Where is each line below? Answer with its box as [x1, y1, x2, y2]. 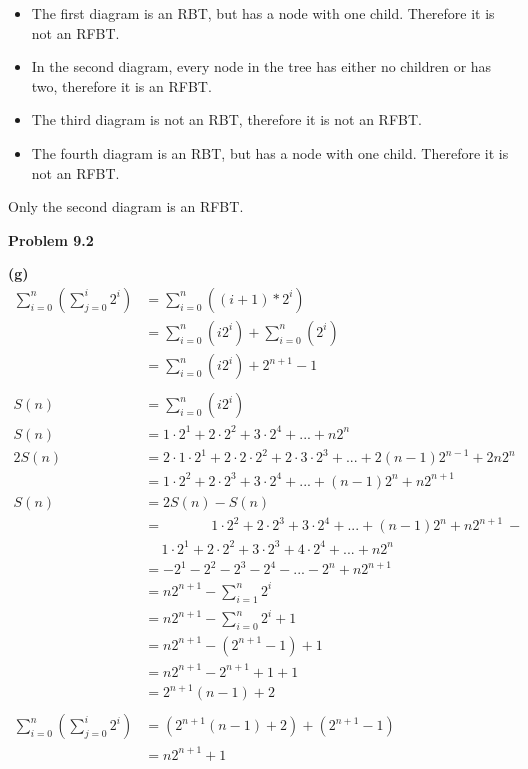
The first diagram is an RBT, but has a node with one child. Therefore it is [31, 3, 495, 23]
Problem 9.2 [8, 229, 94, 250]
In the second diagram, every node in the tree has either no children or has [31, 56, 492, 77]
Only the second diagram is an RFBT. [8, 196, 244, 217]
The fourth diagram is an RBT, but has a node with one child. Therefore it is [31, 142, 509, 163]
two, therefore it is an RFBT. [31, 75, 212, 96]
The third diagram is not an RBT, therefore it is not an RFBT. [31, 109, 422, 130]
